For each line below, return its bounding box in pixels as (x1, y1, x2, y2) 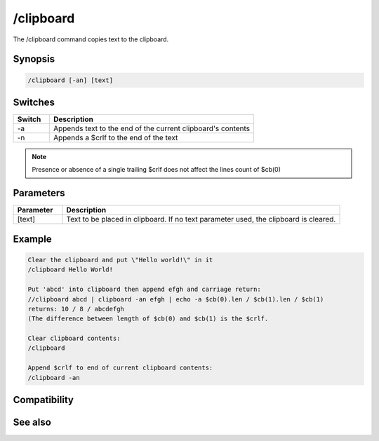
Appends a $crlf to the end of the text (53, 133, 178, 143)
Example (13, 233, 52, 245)
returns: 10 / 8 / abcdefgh (27, 305, 124, 313)
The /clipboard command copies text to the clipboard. (13, 35, 169, 43)
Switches (13, 96, 55, 108)
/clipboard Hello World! (27, 266, 114, 273)
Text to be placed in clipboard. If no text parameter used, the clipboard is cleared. (66, 215, 336, 224)
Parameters (13, 187, 65, 199)
